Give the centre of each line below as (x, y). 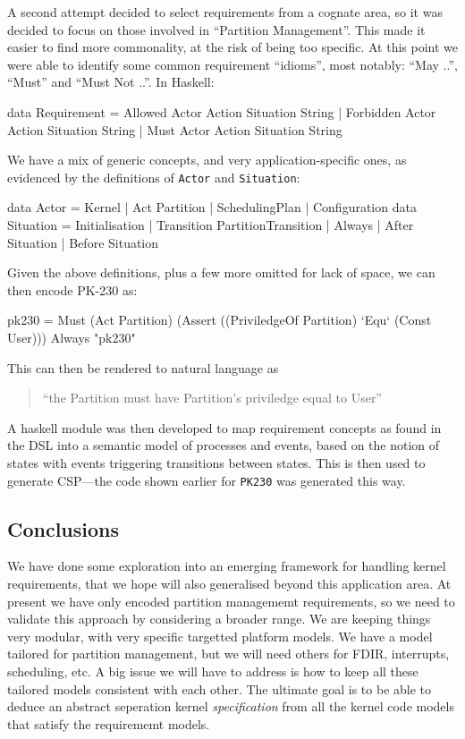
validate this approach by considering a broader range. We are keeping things (219, 619)
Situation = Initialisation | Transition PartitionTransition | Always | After (211, 225)
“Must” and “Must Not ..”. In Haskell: (111, 82)
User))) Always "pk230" (72, 337)
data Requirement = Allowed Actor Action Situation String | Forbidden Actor (222, 111)
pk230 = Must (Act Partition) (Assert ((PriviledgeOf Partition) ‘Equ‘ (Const (220, 320)
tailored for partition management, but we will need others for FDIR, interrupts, (228, 654)
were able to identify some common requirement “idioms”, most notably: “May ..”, (232, 64)
